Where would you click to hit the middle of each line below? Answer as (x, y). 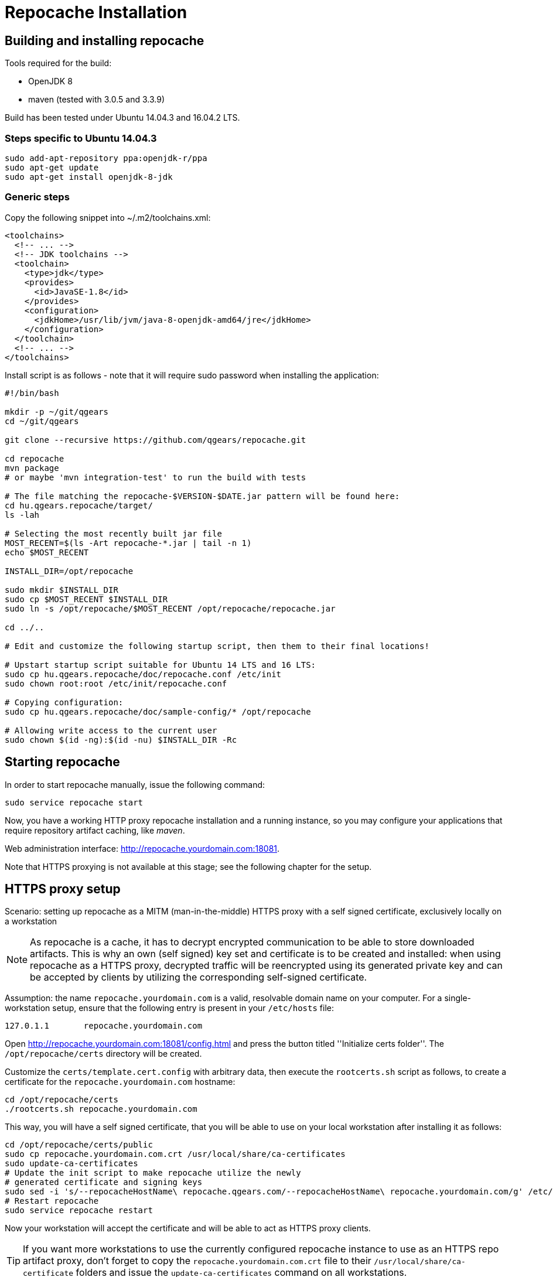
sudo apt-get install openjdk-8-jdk (89, 177)
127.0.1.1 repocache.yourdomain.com (104, 1026)
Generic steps (37, 197)
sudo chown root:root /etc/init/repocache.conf (116, 683)
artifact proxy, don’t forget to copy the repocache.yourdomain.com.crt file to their (197, 1261)
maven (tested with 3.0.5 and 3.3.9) (97, 100)
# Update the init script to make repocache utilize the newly (153, 1173)
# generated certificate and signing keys (104, 1182)
